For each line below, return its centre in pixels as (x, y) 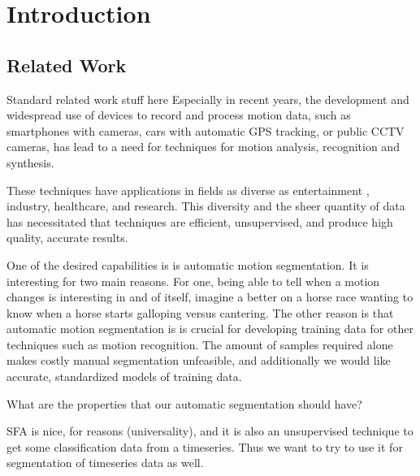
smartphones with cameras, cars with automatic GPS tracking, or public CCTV (206, 130)
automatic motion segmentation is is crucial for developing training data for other (210, 329)
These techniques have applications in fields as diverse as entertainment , (188, 190)
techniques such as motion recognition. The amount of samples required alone (200, 344)
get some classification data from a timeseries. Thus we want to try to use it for (205, 446)
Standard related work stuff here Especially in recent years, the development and (208, 99)
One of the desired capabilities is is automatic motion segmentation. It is (188, 264)
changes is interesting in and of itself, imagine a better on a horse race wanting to (210, 297)
